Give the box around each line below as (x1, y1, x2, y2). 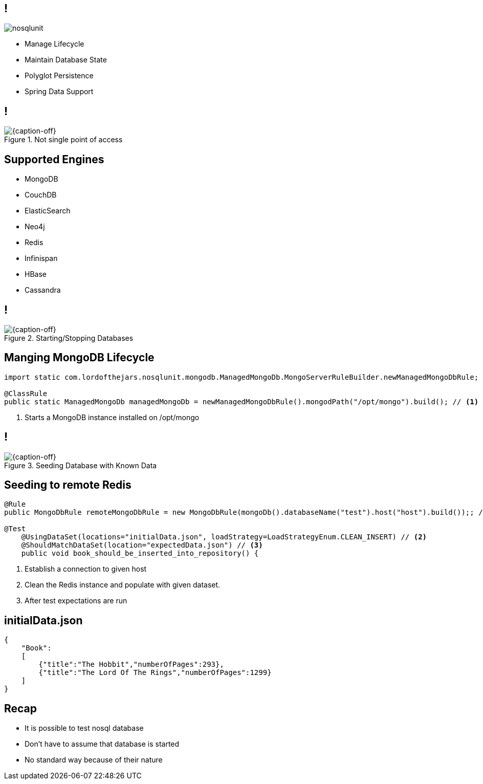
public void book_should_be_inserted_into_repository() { (21, 549, 259, 558)
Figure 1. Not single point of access (4, 135, 123, 144)
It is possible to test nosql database (25, 724, 144, 733)
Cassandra (25, 286, 61, 295)
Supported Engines (4, 153, 104, 166)
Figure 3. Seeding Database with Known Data (4, 461, 157, 470)
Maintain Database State (25, 55, 107, 64)
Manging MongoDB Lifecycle (4, 351, 155, 364)
